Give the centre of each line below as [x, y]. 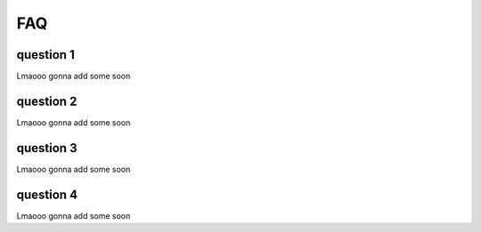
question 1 [45, 55]
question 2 [47, 101]
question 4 [47, 194]
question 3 [47, 148]
